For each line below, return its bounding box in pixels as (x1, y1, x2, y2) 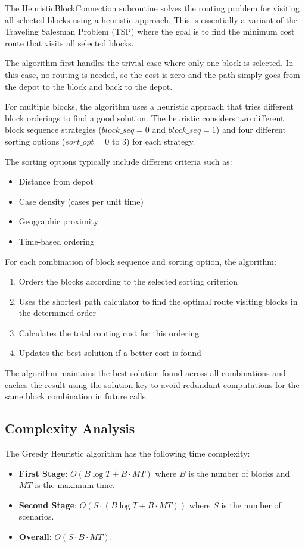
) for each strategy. (126, 135, 195, 147)
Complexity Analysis (5, 419, 135, 437)
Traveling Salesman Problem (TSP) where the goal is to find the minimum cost (5, 25, 295, 37)
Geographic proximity (18, 215, 98, 227)
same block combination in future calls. (5, 390, 148, 402)
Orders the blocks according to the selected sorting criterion (18, 275, 238, 287)
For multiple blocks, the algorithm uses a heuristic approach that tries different (5, 100, 294, 112)
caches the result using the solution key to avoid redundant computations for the (5, 378, 300, 390)
